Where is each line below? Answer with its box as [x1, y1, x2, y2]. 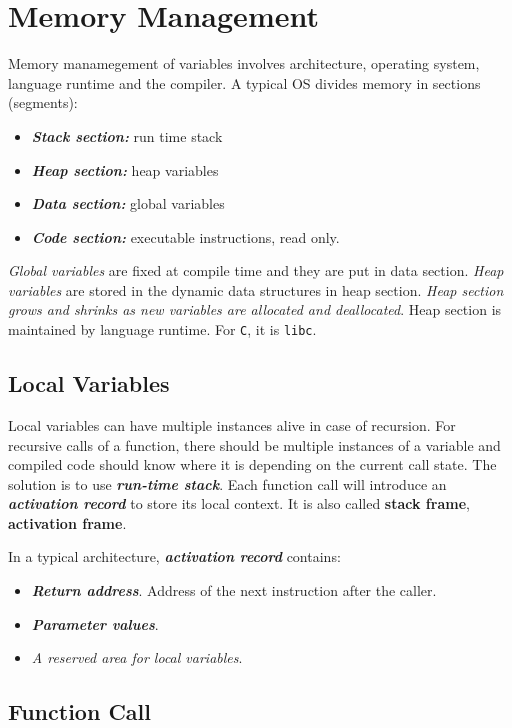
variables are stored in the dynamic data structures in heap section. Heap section [8, 279, 504, 300]
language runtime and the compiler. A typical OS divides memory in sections [8, 72, 481, 93]
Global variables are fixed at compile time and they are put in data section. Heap [8, 260, 504, 281]
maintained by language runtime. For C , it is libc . [8, 319, 317, 340]
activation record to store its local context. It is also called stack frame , [8, 493, 470, 514]
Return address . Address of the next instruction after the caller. [31, 580, 437, 601]
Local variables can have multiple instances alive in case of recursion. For [8, 414, 456, 435]
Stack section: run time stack [31, 125, 223, 146]
